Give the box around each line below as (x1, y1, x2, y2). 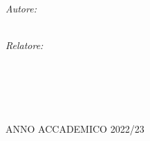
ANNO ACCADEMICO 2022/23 (6, 121, 144, 135)
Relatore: (6, 38, 44, 53)
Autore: (6, 1, 37, 15)
